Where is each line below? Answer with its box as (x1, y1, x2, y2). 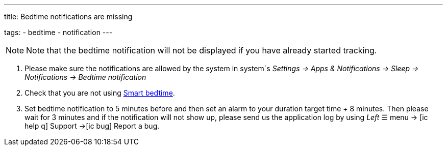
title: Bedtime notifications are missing (4, 12, 133, 21)
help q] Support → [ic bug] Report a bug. (24, 122, 160, 130)
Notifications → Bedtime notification (24, 73, 146, 81)
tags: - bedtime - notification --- (4, 28, 113, 37)
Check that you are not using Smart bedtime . (24, 88, 175, 97)
